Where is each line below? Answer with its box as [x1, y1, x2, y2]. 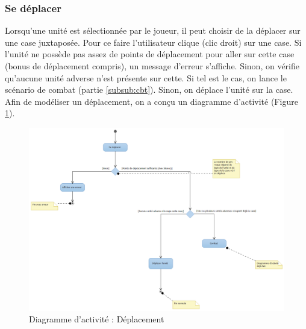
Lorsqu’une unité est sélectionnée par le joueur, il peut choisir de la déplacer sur [5, 24, 301, 37]
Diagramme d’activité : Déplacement [29, 313, 164, 325]
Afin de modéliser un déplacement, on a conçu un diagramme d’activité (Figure [5, 95, 298, 107]
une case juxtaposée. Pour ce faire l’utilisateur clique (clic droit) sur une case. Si [5, 36, 302, 48]
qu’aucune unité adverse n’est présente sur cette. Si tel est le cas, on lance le [5, 71, 287, 84]
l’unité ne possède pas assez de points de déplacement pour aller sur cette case [5, 48, 295, 60]
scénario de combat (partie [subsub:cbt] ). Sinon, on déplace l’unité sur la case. [5, 83, 293, 96]
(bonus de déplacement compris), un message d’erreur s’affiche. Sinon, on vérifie [5, 60, 300, 72]
